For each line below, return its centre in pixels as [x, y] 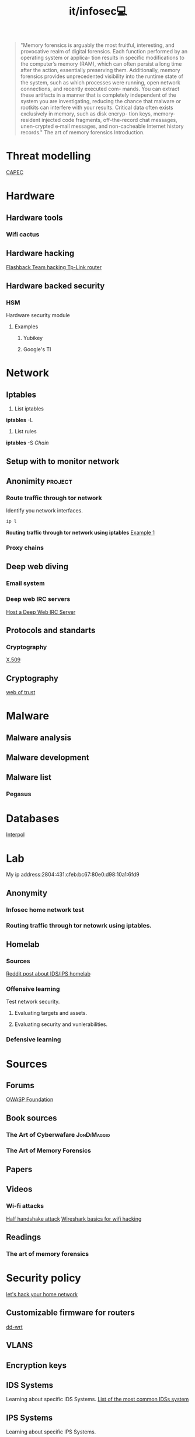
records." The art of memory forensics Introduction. [82, 133]
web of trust [21, 692]
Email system [25, 583]
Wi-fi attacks [25, 1206]
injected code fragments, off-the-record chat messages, [109, 120]
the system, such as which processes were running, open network [100, 83]
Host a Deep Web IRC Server [41, 612]
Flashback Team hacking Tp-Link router [54, 267]
